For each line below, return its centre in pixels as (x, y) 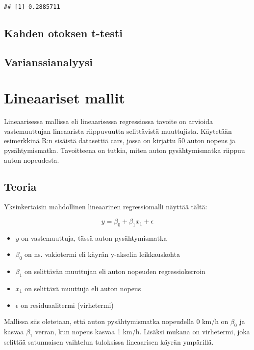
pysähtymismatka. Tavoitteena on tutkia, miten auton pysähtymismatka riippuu (125, 150)
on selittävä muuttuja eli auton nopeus (83, 288)
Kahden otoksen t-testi (63, 33)
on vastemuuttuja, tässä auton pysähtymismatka (94, 237)
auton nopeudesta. (32, 160)
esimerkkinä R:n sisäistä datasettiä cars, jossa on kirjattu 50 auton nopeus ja (120, 140)
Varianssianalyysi (48, 62)
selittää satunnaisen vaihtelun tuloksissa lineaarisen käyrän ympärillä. (109, 341)
